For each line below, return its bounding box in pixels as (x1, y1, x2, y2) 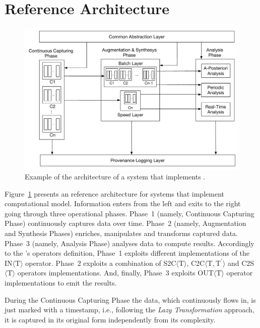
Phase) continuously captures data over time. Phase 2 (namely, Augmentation (5, 218, 246, 228)
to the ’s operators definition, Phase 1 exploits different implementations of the (5, 248, 250, 258)
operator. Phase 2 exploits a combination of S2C (25, 257, 176, 268)
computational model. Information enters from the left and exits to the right (5, 198, 241, 209)
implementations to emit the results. (5, 277, 117, 288)
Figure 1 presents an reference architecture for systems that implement (5, 188, 224, 199)
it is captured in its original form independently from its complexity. (5, 314, 216, 324)
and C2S (228, 257, 254, 268)
